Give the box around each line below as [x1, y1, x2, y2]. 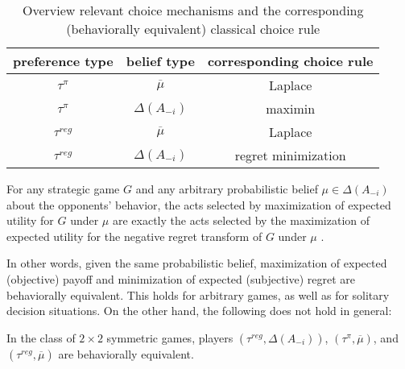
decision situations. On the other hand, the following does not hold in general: [6, 302, 392, 319]
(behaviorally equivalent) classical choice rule [66, 19, 320, 38]
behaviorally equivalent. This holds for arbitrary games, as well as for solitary [6, 286, 390, 303]
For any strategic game [6, 180, 120, 197]
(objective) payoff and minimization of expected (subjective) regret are [6, 270, 356, 287]
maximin [266, 99, 316, 118]
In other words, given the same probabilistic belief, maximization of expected [6, 255, 387, 272]
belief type [126, 52, 195, 70]
